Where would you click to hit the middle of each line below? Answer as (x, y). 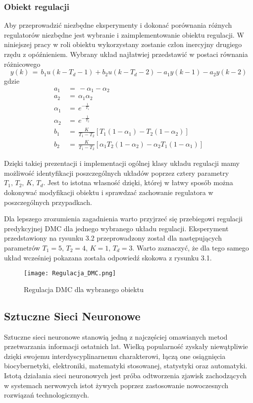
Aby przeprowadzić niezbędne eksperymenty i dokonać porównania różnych (118, 25)
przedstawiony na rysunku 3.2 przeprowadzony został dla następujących (113, 238)
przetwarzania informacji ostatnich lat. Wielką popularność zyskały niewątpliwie (126, 346)
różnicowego (22, 64)
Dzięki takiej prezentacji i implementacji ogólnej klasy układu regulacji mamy (122, 163)
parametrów (22, 247)
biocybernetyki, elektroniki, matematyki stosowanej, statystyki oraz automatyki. (126, 366)
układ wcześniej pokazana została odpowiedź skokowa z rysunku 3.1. (108, 257)
